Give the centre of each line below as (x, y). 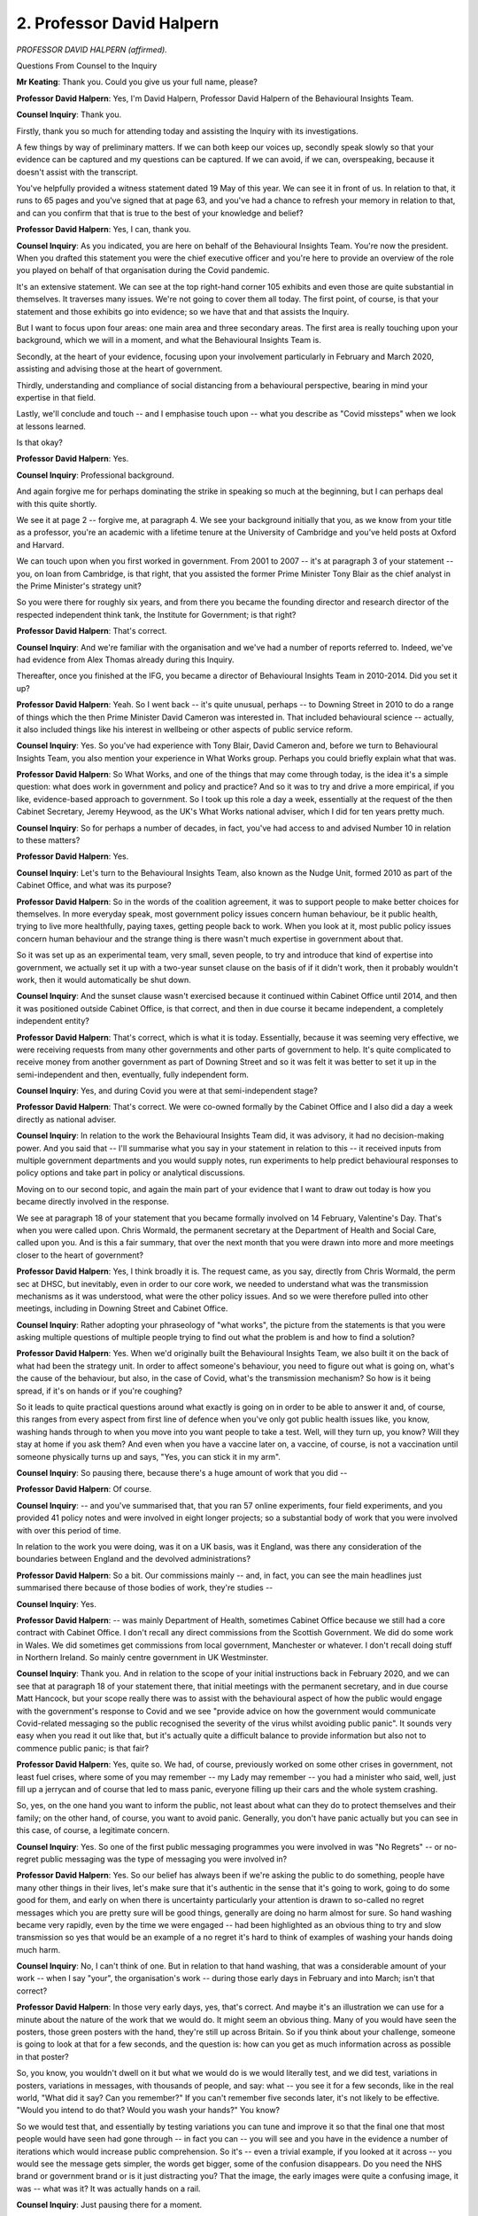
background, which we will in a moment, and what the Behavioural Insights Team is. (169, 340)
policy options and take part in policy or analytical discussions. (131, 1173)
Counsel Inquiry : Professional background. (95, 475)
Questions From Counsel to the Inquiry (87, 66)
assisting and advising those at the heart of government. (119, 369)
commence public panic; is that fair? (83, 1748)
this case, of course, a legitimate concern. (93, 1830)
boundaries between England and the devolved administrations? (134, 1559)
